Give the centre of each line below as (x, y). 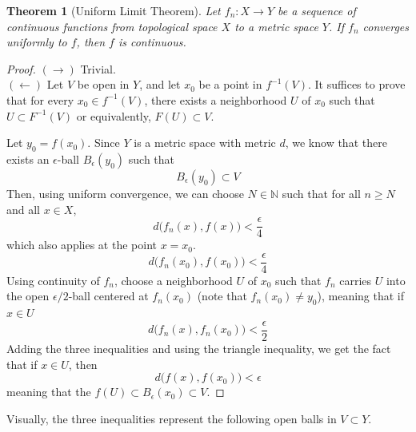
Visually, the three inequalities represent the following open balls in (172, 418)
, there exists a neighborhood (216, 99)
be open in (103, 84)
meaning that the (49, 392)
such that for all (321, 193)
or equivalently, (114, 115)
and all (24, 209)
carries (356, 280)
